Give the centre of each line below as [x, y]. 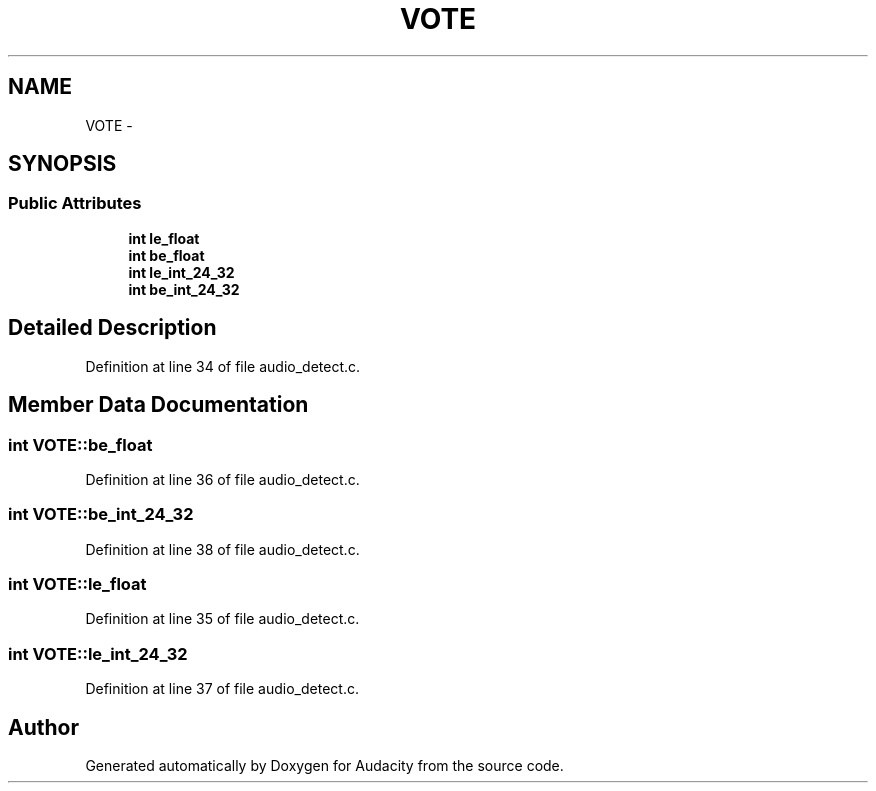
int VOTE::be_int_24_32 [101, 514]
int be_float [166, 255]
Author [43, 727]
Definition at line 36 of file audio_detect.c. [222, 479]
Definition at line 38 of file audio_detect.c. [222, 549]
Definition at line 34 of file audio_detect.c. [223, 366]
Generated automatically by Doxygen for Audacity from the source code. [324, 765]
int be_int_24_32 [184, 289]
